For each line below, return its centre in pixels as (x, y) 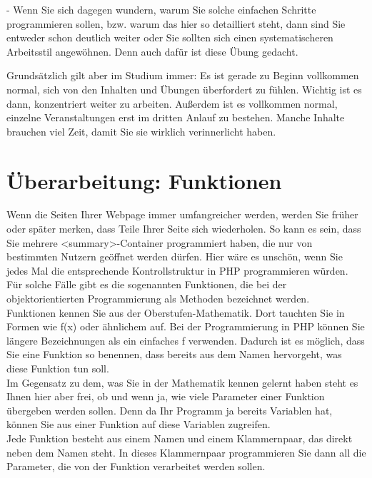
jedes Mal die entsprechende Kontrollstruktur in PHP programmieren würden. (177, 270)
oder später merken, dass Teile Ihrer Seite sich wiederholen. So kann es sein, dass (184, 229)
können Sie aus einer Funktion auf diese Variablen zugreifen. (139, 424)
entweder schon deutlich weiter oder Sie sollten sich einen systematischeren (170, 37)
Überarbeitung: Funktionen (144, 180)
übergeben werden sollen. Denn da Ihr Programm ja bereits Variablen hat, (170, 410)
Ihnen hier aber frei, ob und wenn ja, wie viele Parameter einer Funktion (166, 396)
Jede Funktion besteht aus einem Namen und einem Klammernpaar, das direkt (180, 438)
